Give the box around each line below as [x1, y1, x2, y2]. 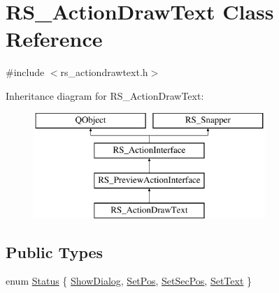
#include [6, 65, 45, 80]
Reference [6, 24, 103, 53]
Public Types [6, 241, 103, 262]
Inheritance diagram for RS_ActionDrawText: [6, 88, 204, 103]
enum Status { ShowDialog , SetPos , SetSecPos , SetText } [6, 273, 252, 288]
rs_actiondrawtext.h [60, 65, 148, 80]
